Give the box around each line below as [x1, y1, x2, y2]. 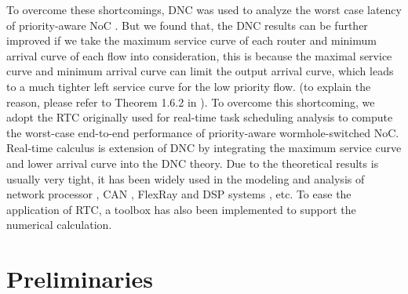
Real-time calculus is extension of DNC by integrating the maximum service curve [6, 140, 402, 156]
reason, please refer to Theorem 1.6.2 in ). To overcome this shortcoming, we [6, 93, 375, 110]
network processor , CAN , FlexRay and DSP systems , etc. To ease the [6, 186, 352, 202]
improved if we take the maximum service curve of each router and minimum [6, 32, 377, 49]
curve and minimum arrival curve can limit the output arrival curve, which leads [6, 63, 394, 79]
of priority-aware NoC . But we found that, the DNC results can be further [6, 16, 368, 33]
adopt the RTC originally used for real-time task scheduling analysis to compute [6, 109, 393, 125]
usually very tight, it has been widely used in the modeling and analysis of [6, 170, 365, 187]
